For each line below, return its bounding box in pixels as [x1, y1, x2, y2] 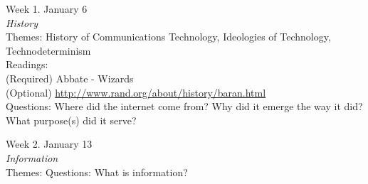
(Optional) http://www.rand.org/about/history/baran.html [6, 85, 266, 99]
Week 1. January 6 [6, 1, 88, 16]
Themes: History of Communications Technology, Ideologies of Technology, [6, 29, 331, 44]
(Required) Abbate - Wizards [6, 70, 134, 85]
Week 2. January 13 [6, 136, 93, 151]
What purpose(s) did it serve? [6, 112, 137, 127]
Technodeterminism [6, 43, 91, 58]
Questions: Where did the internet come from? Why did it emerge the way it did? [6, 99, 363, 114]
